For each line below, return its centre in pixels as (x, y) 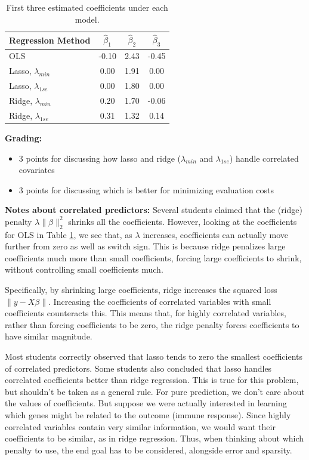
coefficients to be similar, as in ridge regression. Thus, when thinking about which (154, 438)
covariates (37, 170)
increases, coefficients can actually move (216, 234)
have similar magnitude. (49, 336)
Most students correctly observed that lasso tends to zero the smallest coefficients (154, 356)
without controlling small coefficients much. (84, 269)
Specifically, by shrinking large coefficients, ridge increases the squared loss (141, 290)
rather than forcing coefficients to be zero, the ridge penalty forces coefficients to (152, 324)
